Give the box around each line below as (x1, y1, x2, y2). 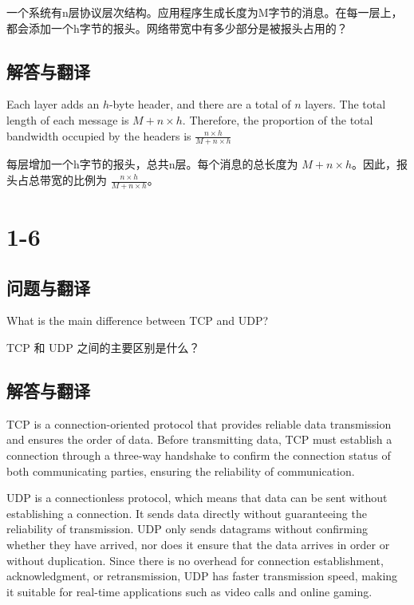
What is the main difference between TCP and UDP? (6, 312, 269, 329)
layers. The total (305, 96, 386, 113)
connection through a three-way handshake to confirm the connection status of (6, 446, 391, 463)
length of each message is (6, 111, 129, 128)
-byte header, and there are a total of (108, 96, 291, 113)
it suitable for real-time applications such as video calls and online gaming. (6, 583, 373, 599)
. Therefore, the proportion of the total (182, 111, 373, 128)
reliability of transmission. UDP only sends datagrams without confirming (6, 520, 368, 537)
